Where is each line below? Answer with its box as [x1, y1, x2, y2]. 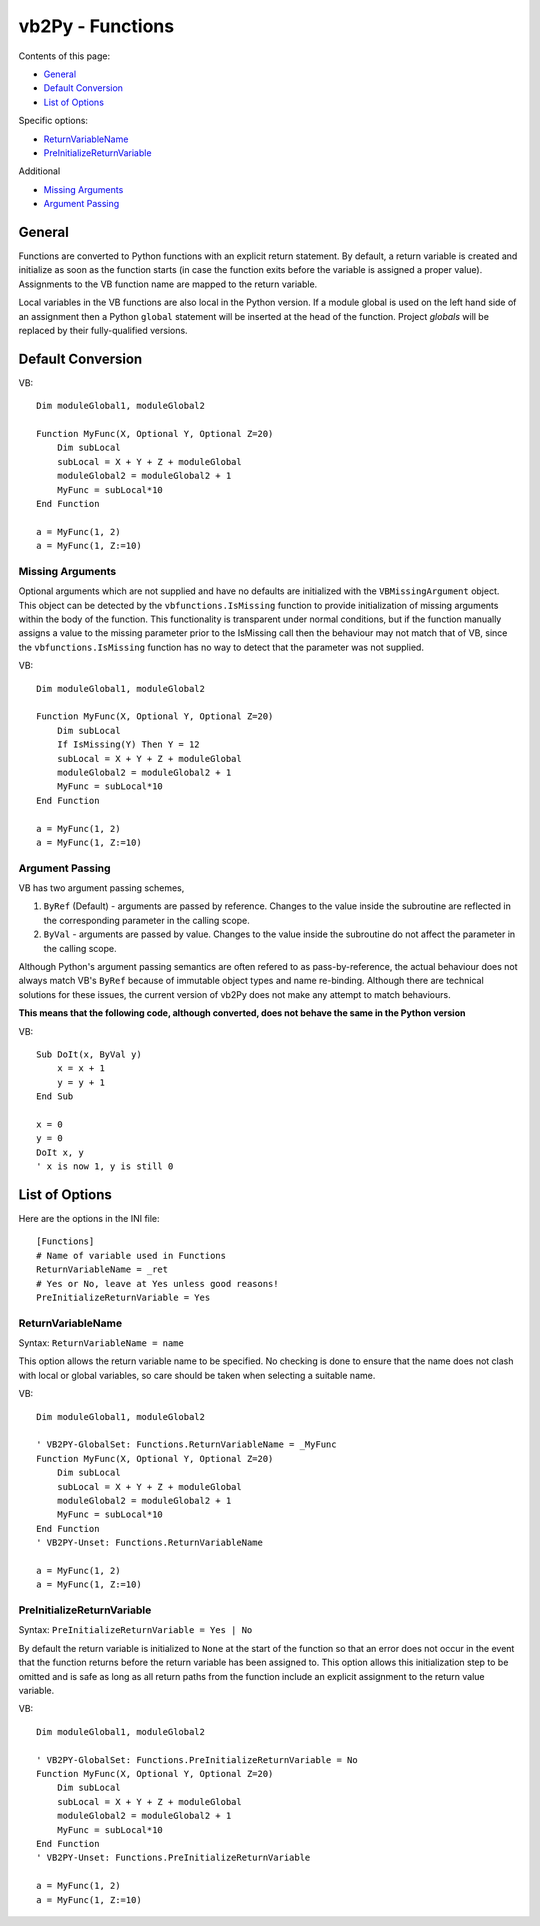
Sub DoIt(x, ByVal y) [36, 1048, 142, 1060]
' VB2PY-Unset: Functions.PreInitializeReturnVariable [36, 1852, 311, 1864]
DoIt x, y [36, 1146, 84, 1158]
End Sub [36, 1091, 74, 1102]
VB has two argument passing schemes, [18, 882, 185, 894]
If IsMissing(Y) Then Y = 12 [56, 739, 200, 750]
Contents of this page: [18, 50, 110, 62]
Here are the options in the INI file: [18, 1212, 160, 1224]
